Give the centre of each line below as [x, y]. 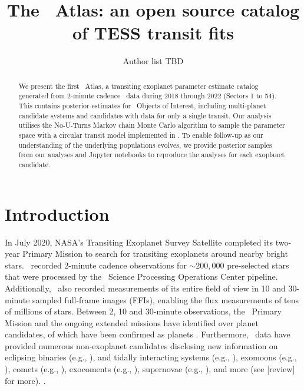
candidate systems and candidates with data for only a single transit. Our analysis [145, 115]
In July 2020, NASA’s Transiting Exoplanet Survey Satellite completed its [139, 242]
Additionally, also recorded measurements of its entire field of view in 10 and [145, 288]
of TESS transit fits [153, 33]
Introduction [57, 213]
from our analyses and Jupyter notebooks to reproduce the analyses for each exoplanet [152, 155]
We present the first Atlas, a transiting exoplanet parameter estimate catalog [138, 86]
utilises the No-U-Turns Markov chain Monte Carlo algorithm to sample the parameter [152, 125]
